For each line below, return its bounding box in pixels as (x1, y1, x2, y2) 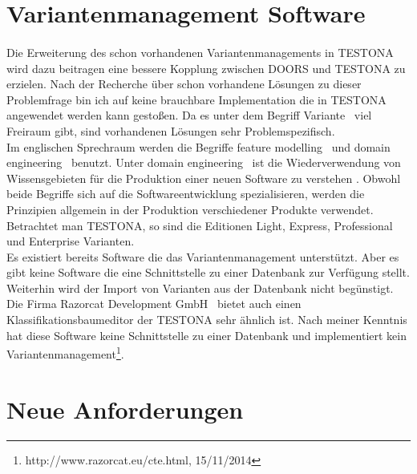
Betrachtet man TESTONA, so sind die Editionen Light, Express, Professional (6, 217, 393, 233)
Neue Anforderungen (6, 392, 244, 425)
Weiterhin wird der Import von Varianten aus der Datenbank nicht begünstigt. (6, 279, 394, 296)
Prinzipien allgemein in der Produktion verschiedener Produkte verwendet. (6, 201, 374, 217)
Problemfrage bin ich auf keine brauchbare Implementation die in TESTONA (6, 91, 387, 107)
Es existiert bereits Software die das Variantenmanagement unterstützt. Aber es (6, 248, 399, 265)
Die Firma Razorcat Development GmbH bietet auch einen (6, 295, 302, 312)
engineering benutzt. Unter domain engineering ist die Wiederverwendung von (6, 154, 401, 171)
